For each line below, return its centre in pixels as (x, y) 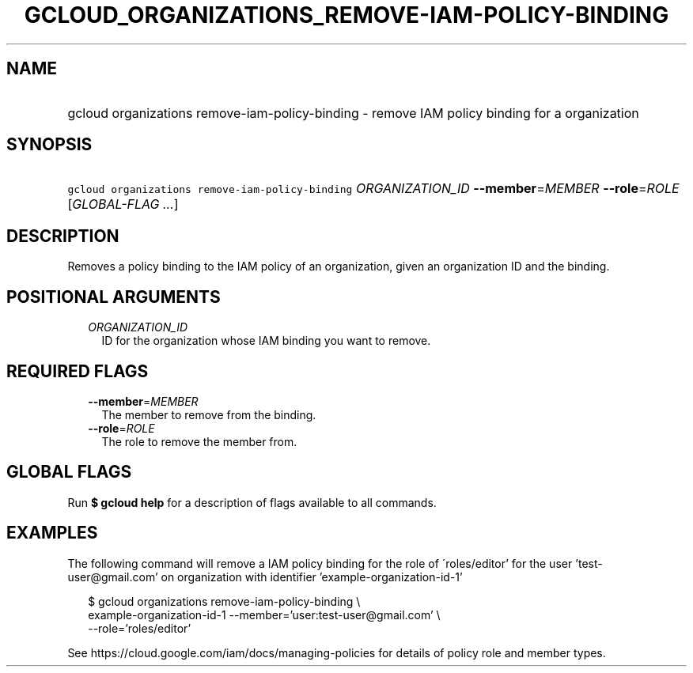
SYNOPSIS (49, 145)
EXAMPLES (52, 533)
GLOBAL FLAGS (69, 472)
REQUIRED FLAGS (78, 371)
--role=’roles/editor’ (140, 628)
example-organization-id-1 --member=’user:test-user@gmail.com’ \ (264, 614)
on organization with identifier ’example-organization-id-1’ (312, 577)
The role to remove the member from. (199, 441)
